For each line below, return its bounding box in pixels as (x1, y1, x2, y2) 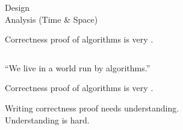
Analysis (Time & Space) (5, 13, 98, 25)
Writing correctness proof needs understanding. (5, 101, 179, 114)
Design (5, 1, 30, 13)
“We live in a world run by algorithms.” (5, 61, 150, 74)
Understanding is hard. (5, 113, 90, 126)
